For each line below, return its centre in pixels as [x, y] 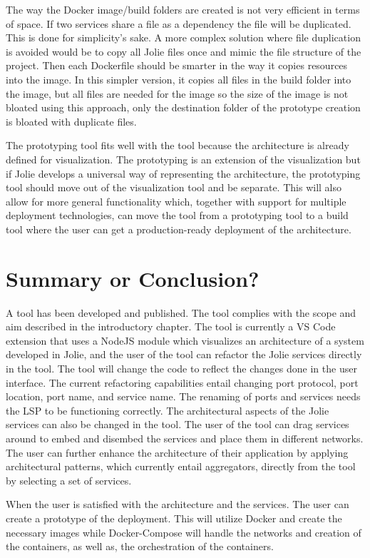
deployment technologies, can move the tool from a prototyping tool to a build [177, 215]
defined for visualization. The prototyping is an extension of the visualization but [183, 159]
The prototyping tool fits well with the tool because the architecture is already [178, 145]
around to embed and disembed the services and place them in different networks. [185, 438]
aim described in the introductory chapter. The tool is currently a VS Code [171, 326]
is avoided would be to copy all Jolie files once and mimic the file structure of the [184, 51]
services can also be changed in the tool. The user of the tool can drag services [178, 424]
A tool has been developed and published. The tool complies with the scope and [181, 312]
